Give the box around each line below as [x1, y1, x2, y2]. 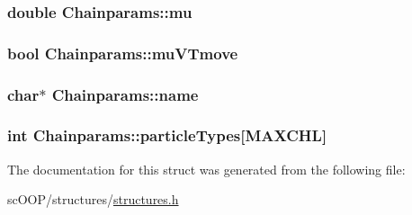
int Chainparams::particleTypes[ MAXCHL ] [7, 124, 327, 147]
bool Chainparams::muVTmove [7, 41, 238, 64]
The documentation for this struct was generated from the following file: [7, 159, 406, 178]
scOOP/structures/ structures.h [7, 190, 179, 209]
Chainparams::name [51, 83, 199, 105]
